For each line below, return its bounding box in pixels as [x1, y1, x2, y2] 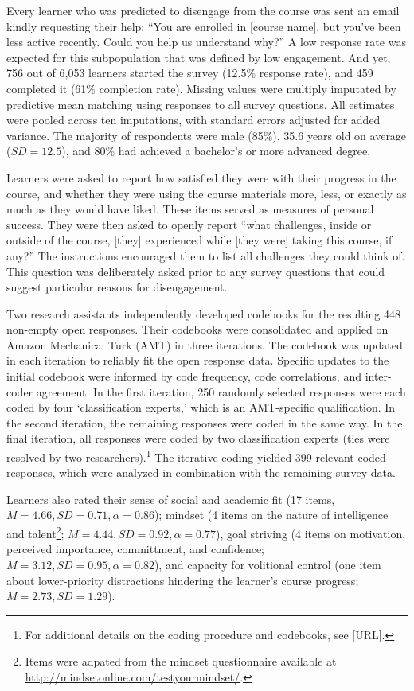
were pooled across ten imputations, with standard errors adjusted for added [6, 111, 381, 128]
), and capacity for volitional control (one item [154, 556, 381, 572]
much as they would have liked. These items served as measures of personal [6, 201, 374, 217]
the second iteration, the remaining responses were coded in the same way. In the [6, 414, 403, 431]
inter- [365, 368, 392, 385]
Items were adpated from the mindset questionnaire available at [25, 653, 337, 670]
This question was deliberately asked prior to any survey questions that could [6, 263, 385, 279]
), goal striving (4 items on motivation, [215, 525, 406, 541]
